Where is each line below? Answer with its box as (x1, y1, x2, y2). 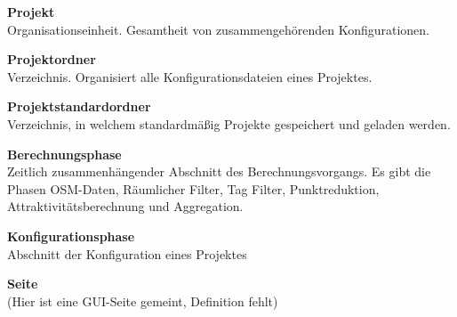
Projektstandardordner (7, 97, 151, 116)
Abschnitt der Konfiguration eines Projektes (7, 244, 247, 263)
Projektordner (7, 50, 96, 69)
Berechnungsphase (7, 144, 122, 163)
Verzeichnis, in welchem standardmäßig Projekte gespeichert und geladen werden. (7, 114, 451, 133)
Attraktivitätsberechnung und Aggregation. (7, 197, 244, 215)
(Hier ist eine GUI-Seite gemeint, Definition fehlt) (7, 291, 278, 310)
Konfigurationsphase (7, 226, 135, 245)
